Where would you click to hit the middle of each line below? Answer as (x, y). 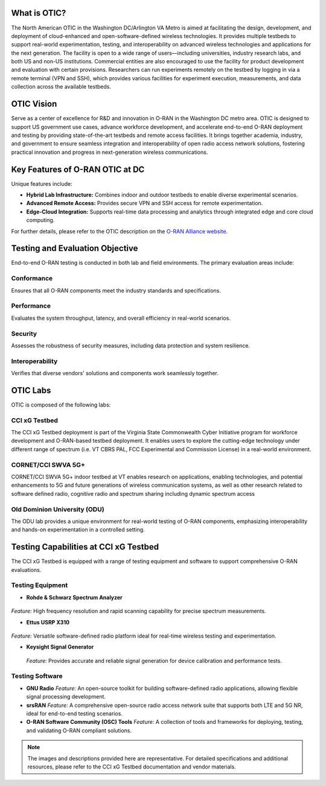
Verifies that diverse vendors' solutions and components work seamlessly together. (115, 373)
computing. (40, 220)
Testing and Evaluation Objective (75, 248)
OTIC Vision (34, 104)
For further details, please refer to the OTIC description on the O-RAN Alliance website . (120, 231)
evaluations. (26, 569)
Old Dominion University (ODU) (58, 509)
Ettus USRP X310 (48, 622)
